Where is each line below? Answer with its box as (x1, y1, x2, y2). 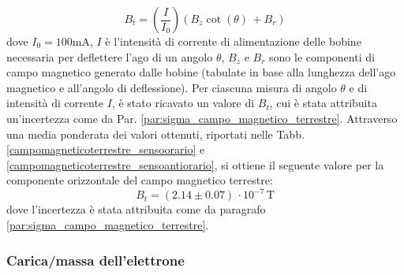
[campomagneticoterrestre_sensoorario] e (6, 141, 205, 158)
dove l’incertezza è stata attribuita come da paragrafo (6, 201, 266, 217)
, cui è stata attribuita (269, 95, 377, 111)
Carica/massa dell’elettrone (6, 250, 185, 269)
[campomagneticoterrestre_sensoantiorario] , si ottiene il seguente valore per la (6, 156, 384, 173)
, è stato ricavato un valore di (111, 95, 255, 111)
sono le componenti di (269, 48, 375, 65)
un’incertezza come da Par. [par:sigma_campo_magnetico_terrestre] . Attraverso (6, 110, 398, 126)
